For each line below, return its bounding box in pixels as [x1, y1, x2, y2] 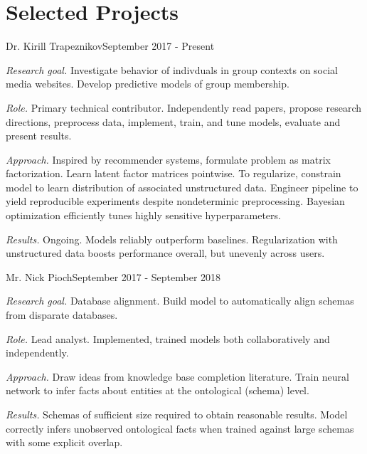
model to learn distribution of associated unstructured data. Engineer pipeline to [6, 179, 358, 194]
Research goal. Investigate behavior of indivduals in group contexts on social [6, 62, 339, 77]
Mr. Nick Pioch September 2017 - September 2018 [6, 269, 221, 284]
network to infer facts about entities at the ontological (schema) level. [6, 383, 309, 398]
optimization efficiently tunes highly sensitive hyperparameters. [6, 208, 281, 223]
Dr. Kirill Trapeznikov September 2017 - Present [6, 38, 215, 53]
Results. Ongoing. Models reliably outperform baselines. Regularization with [6, 231, 338, 246]
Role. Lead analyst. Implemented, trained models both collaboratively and [6, 331, 330, 346]
